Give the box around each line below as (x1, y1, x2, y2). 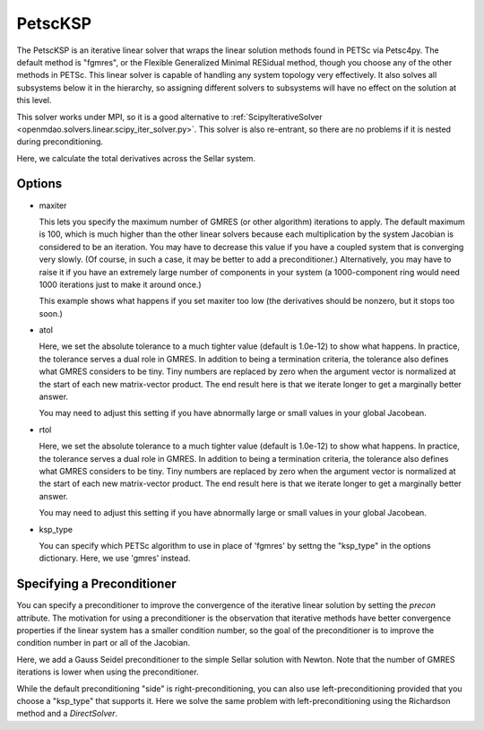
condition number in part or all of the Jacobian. (16, 638, 191, 648)
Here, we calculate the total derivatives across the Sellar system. (16, 152, 255, 163)
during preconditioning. (16, 136, 103, 147)
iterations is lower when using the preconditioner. (16, 666, 199, 677)
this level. (16, 95, 53, 106)
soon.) (39, 308, 63, 318)
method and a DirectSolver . (16, 708, 118, 719)
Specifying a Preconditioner (16, 577, 177, 592)
